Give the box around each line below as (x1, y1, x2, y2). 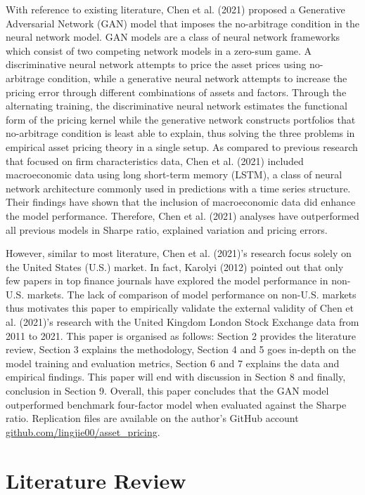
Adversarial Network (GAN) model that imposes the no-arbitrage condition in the (6, 15, 359, 30)
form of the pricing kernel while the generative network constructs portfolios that (6, 112, 356, 126)
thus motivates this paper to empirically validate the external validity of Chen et (6, 301, 354, 315)
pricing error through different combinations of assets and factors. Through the (6, 84, 347, 99)
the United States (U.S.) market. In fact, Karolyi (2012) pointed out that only (6, 259, 344, 274)
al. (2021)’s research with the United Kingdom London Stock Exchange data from (6, 315, 359, 329)
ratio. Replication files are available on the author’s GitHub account (6, 411, 299, 425)
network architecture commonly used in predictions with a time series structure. (6, 180, 351, 195)
